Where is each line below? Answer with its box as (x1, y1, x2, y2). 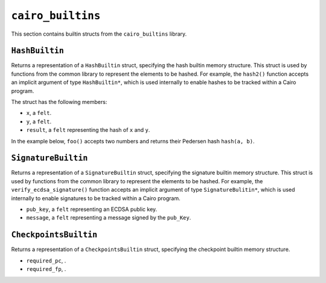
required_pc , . (26, 257, 66, 264)
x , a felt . (26, 109, 51, 117)
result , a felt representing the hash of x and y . (26, 126, 150, 134)
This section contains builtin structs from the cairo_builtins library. (11, 30, 187, 37)
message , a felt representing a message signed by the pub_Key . (26, 214, 191, 221)
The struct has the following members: (11, 99, 107, 106)
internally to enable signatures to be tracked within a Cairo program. (11, 194, 181, 202)
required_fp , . (26, 265, 66, 273)
